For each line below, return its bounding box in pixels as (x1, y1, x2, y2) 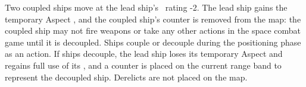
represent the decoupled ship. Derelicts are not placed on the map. (5, 70, 248, 83)
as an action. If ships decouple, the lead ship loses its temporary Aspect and (5, 47, 283, 60)
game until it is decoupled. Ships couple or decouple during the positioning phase (5, 36, 301, 48)
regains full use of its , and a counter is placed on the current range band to (5, 59, 282, 71)
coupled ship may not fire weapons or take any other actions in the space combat (5, 24, 301, 37)
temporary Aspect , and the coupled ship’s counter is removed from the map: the (5, 12, 301, 25)
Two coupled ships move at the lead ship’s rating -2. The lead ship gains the (5, 1, 288, 13)
